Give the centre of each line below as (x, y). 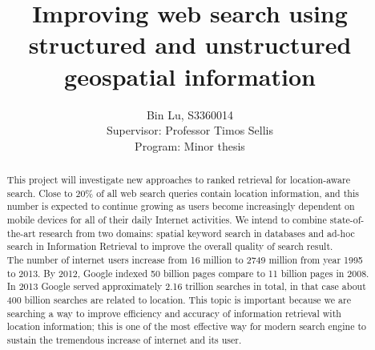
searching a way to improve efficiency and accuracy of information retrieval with (174, 313)
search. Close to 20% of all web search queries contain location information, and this (183, 193)
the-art (21, 233)
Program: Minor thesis (190, 145)
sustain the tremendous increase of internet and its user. (124, 339)
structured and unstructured (190, 44)
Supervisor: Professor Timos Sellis (190, 130)
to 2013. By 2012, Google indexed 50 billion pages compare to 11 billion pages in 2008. (188, 273)
